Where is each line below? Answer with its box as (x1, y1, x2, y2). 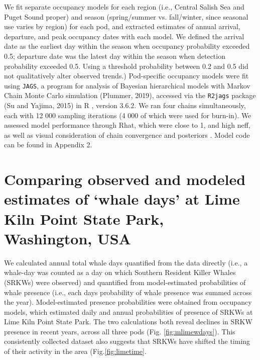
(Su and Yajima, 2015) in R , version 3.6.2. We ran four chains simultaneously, (4, 100, 246, 111)
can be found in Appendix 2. (4, 139, 92, 150)
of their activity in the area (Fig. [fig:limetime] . (4, 346, 147, 356)
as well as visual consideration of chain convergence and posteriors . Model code (4, 129, 250, 140)
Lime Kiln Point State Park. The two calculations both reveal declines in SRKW (4, 316, 252, 327)
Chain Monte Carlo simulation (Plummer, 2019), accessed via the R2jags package (4, 90, 256, 101)
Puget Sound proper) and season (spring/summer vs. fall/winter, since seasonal (4, 11, 248, 22)
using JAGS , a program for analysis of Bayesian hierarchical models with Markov (4, 80, 250, 91)
